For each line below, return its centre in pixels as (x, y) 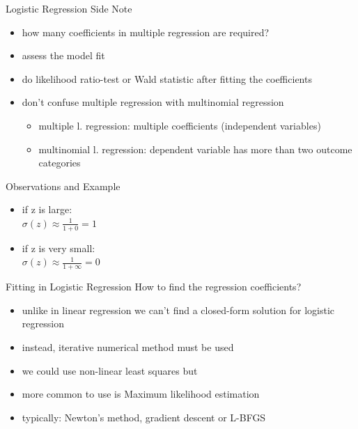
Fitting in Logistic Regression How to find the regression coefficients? (154, 287)
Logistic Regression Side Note (69, 8)
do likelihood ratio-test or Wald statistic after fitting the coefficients (167, 78)
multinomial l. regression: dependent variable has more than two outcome (195, 149)
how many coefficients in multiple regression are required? (146, 32)
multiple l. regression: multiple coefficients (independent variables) (180, 125)
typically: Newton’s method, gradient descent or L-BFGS (144, 417)
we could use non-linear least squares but (110, 370)
